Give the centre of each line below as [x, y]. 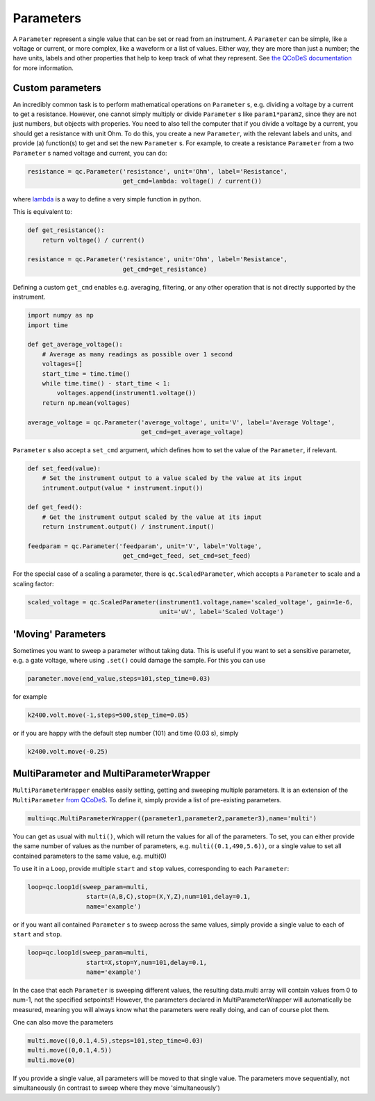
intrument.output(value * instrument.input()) [123, 488]
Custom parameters [57, 88]
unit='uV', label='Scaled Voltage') [222, 612]
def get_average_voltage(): [75, 345]
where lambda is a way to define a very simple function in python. [107, 199]
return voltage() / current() [93, 240]
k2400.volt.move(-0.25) [68, 751]
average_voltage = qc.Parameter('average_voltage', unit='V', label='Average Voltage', [181, 422]
